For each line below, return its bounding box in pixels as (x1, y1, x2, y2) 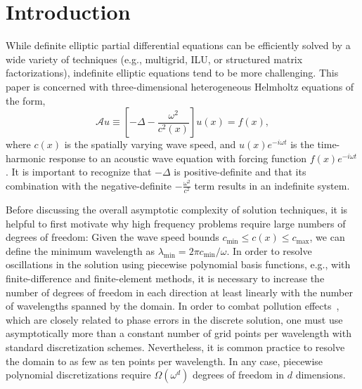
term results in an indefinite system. (194, 178, 350, 192)
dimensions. (295, 367, 346, 382)
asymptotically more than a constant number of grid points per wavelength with (6, 326, 351, 341)
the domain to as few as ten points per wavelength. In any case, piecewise (6, 353, 323, 368)
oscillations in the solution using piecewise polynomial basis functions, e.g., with (6, 257, 351, 272)
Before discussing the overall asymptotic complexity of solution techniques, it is (6, 202, 348, 217)
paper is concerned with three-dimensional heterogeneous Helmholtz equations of (6, 79, 354, 93)
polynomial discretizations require (6, 367, 151, 382)
